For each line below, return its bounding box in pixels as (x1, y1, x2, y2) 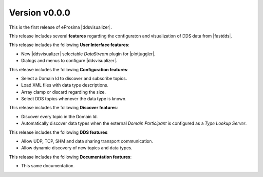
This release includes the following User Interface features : (9, 42, 130, 48)
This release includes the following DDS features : (9, 129, 109, 135)
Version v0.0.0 (9, 7, 71, 18)
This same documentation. (21, 163, 75, 169)
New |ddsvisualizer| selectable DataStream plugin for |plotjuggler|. (21, 51, 156, 57)
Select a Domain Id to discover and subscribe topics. (21, 75, 127, 81)
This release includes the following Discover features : (9, 105, 118, 111)
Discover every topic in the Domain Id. (21, 113, 98, 119)
